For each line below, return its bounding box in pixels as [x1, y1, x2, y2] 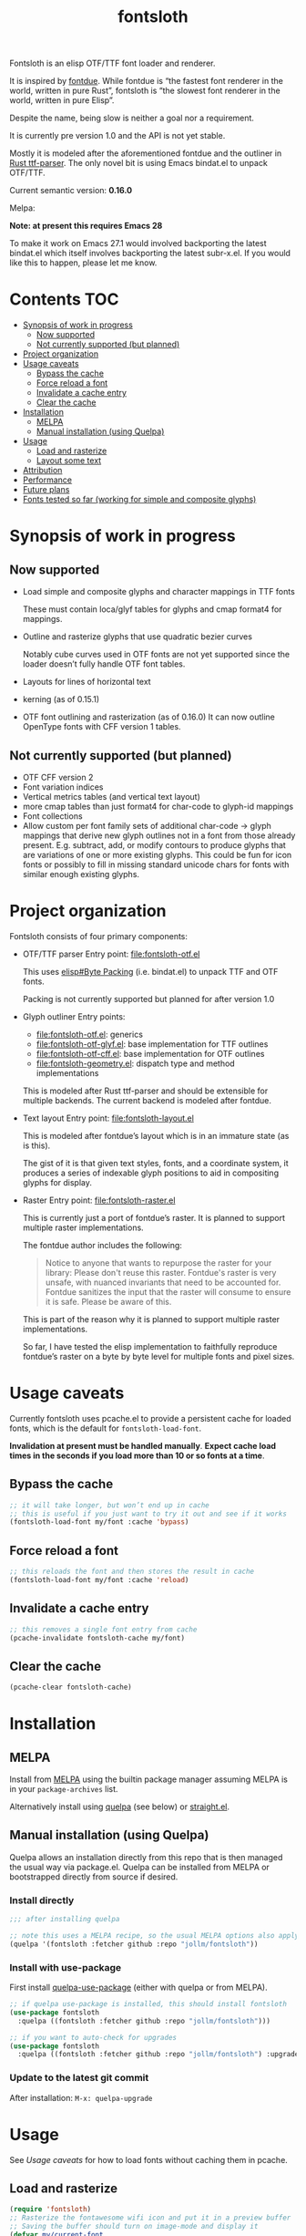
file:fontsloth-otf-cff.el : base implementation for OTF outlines [36, 1048, 265, 1059]
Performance [22, 474, 73, 485]
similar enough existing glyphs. [22, 868, 139, 879]
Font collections [22, 810, 84, 822]
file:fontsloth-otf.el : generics [36, 1029, 144, 1040]
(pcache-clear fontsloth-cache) [9, 1682, 132, 1693]
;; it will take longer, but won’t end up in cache [9, 1500, 209, 1510]
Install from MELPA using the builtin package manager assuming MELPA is [9, 1774, 289, 1785]
